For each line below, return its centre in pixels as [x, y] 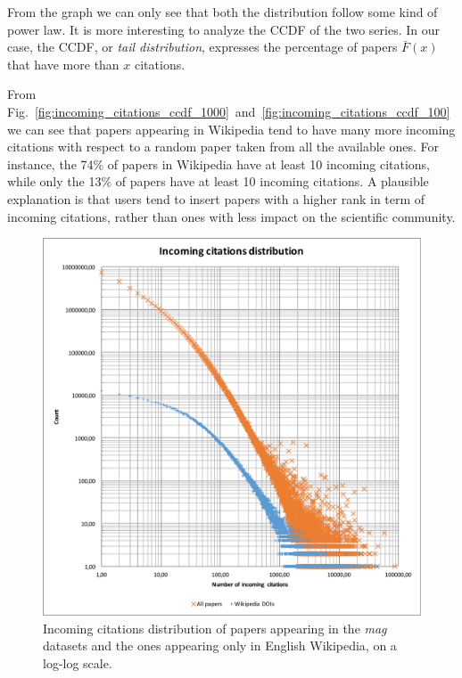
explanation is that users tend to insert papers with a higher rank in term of [216, 198]
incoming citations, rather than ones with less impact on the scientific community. [231, 216]
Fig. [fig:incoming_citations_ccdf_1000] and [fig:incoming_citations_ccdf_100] [229, 111]
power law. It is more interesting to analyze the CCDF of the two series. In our [224, 29]
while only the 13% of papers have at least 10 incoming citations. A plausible [218, 181]
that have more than [63, 64]
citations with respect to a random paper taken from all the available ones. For [223, 147]
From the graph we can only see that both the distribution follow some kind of [223, 12]
